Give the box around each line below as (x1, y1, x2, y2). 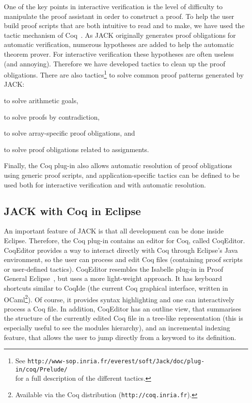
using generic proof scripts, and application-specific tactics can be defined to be (4, 170, 240, 180)
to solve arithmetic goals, (4, 95, 79, 105)
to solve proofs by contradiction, (4, 111, 100, 122)
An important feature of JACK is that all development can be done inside (4, 226, 224, 236)
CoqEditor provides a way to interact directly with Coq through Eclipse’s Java (4, 245, 238, 255)
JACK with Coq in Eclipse (4, 203, 141, 218)
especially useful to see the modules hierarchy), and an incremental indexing (4, 322, 230, 332)
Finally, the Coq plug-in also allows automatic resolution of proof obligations (4, 160, 232, 170)
